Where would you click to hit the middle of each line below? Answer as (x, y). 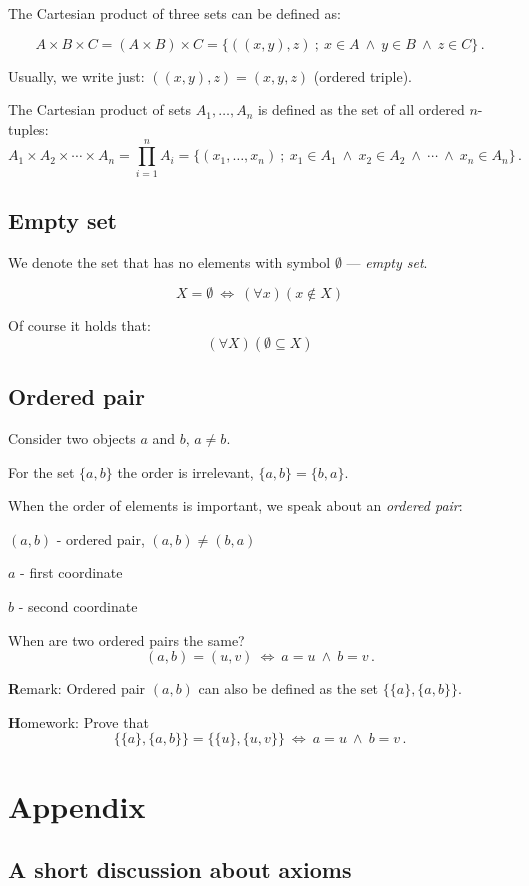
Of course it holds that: (79, 325)
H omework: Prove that (78, 721)
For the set (41, 471)
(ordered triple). (362, 75)
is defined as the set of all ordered (361, 109)
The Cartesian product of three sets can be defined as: (174, 13)
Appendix (77, 805)
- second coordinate (78, 606)
